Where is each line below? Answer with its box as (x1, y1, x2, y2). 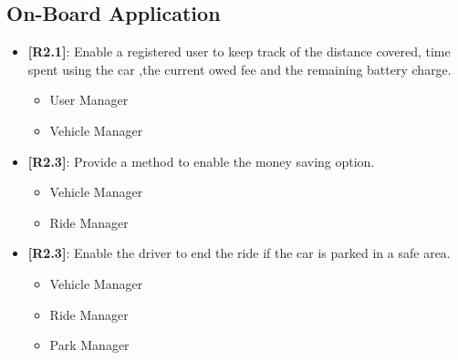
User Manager (49, 90, 129, 109)
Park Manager (49, 335, 130, 355)
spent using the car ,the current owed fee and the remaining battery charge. (27, 59, 452, 78)
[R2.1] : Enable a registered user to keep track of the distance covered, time (27, 42, 451, 61)
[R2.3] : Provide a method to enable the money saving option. (27, 151, 375, 170)
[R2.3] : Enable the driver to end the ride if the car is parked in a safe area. (27, 243, 451, 262)
